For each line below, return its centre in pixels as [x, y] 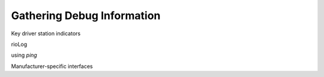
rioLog [19, 44]
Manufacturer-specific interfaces [52, 66]
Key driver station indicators [46, 33]
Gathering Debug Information [86, 16]
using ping [24, 55]
